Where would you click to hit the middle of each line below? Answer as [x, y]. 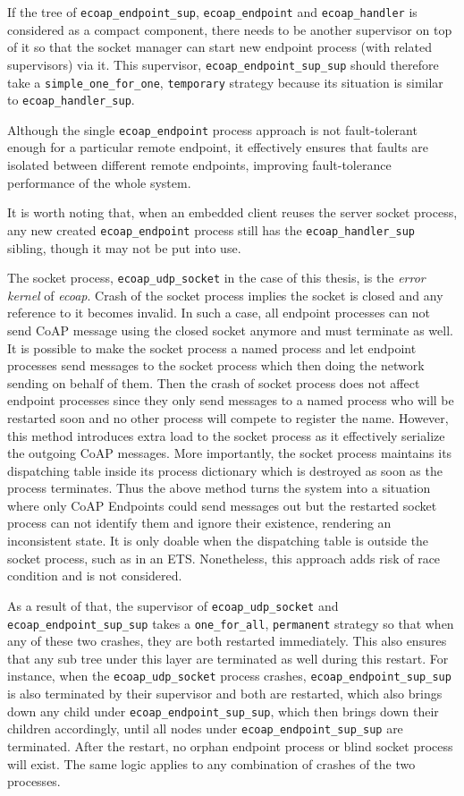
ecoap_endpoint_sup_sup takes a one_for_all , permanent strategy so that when [231, 623]
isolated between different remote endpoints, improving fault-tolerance [199, 165]
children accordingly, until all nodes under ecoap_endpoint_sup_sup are [205, 728]
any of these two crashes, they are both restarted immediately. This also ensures [227, 641]
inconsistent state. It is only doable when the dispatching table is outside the [218, 541]
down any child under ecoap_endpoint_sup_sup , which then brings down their [223, 711]
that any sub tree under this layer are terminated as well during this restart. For [228, 658]
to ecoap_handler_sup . [71, 100]
